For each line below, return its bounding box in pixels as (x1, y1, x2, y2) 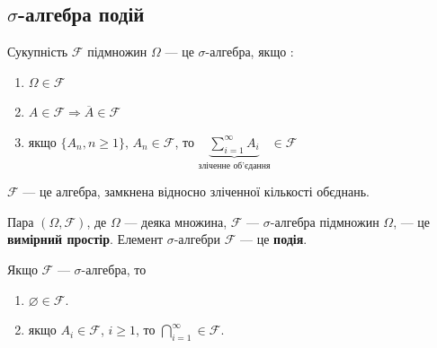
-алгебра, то (81, 260, 147, 278)
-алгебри (174, 230, 221, 248)
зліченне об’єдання (198, 161, 271, 170)
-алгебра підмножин (270, 212, 379, 231)
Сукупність (7, 42, 68, 61)
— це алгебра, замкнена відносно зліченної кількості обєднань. (22, 182, 370, 201)
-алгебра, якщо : (205, 42, 294, 61)
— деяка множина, (124, 212, 227, 231)
